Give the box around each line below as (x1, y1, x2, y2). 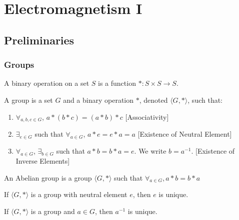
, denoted (139, 94, 168, 105)
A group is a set (4, 94, 53, 105)
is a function (98, 78, 136, 88)
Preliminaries (4, 32, 74, 47)
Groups (4, 58, 34, 71)
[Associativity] (125, 111, 169, 122)
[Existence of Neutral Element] (137, 129, 232, 139)
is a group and (30, 206, 75, 216)
